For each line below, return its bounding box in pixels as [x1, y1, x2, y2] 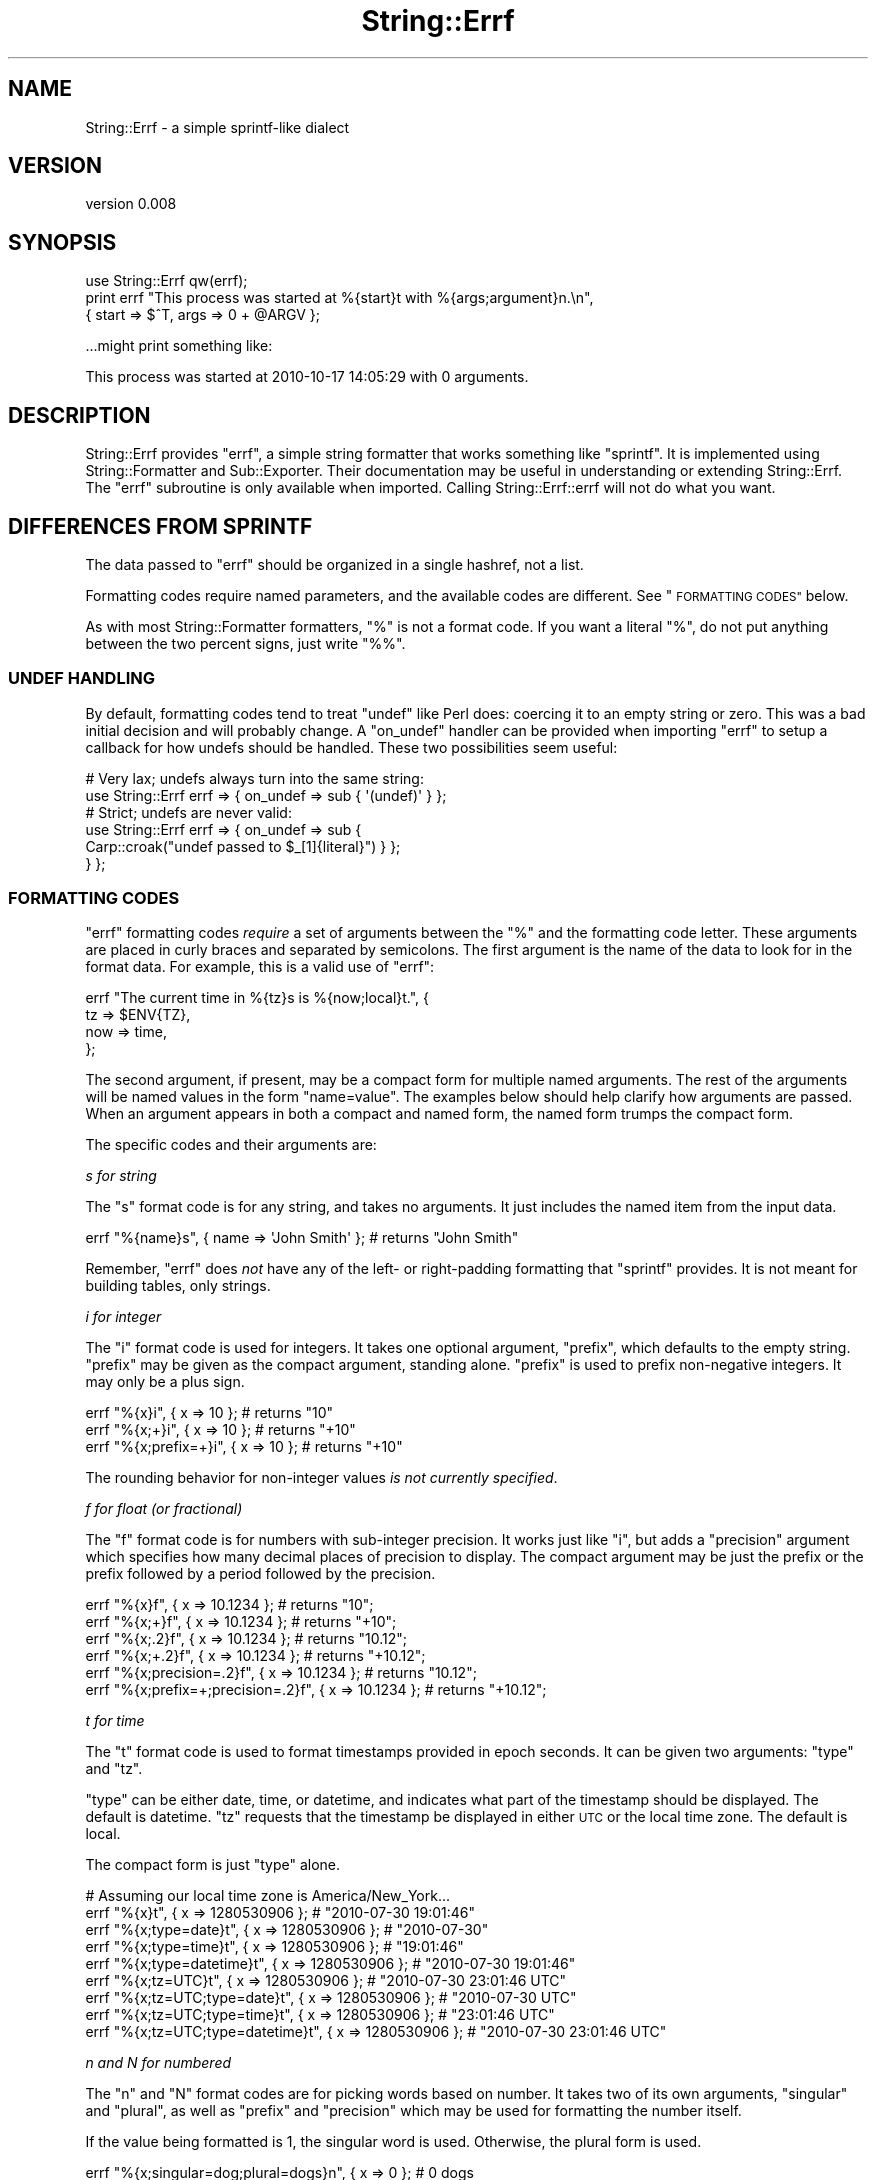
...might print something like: [85, 337, 273, 355]
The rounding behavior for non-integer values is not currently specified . [85, 1469, 558, 1487]
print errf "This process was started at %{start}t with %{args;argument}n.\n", [85, 289, 594, 307]
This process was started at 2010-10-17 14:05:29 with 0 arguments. [85, 368, 529, 386]
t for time [85, 1712, 145, 1730]
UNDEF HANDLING [8, 668, 155, 689]
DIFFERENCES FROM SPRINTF [8, 513, 313, 539]
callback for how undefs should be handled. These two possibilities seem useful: [85, 738, 618, 756]
